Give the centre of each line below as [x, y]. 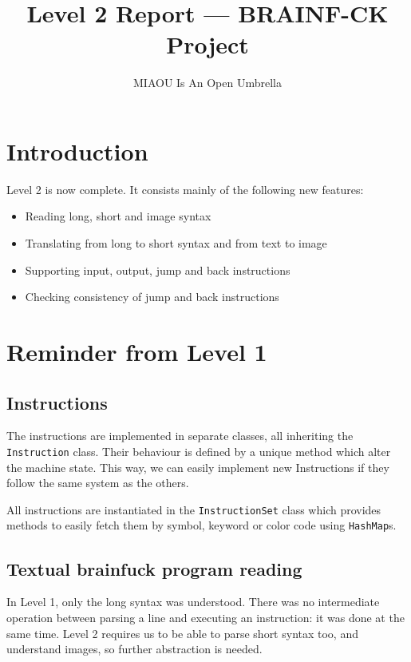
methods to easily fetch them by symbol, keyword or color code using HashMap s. [202, 525]
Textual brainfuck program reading [154, 568]
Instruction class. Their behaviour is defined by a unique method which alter [199, 451]
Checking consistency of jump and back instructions [152, 297]
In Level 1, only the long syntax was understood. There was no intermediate [193, 602]
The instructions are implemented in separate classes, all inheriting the [180, 436]
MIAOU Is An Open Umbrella [207, 83]
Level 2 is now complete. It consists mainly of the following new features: [185, 189]
